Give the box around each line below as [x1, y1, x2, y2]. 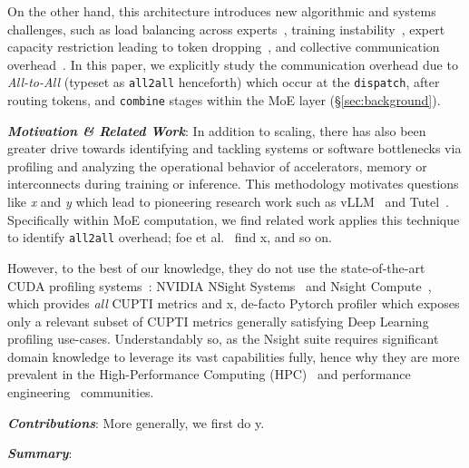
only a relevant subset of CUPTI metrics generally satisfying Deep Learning [7, 311, 429, 330]
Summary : [7, 444, 73, 463]
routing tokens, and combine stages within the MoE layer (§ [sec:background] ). [7, 91, 441, 110]
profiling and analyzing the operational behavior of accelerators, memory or [7, 156, 427, 175]
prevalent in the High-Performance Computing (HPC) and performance [7, 365, 411, 384]
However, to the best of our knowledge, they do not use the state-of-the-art [7, 258, 425, 277]
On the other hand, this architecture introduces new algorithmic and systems [7, 2, 436, 20]
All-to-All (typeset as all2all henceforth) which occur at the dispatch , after [7, 73, 440, 92]
